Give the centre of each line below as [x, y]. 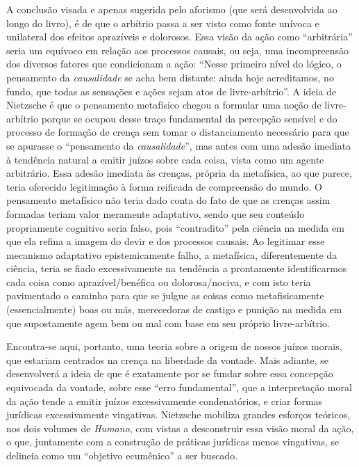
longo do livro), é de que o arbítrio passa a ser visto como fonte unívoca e [163, 23]
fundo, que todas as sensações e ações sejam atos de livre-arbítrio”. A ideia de [172, 91]
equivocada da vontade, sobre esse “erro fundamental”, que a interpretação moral [179, 387]
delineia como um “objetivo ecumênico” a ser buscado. [122, 455]
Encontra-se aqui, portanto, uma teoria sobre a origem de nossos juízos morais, [174, 346]
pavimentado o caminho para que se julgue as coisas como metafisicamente [165, 295]
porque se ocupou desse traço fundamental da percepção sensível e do [189, 118]
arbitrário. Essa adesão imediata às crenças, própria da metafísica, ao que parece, [179, 173]
